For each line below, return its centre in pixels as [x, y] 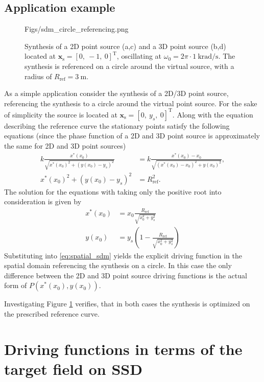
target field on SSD [73, 368]
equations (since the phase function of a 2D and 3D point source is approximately [132, 136]
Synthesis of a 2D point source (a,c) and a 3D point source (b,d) [125, 46]
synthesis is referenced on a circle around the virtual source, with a [129, 66]
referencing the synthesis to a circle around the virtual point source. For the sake [131, 103]
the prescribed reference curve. [52, 313]
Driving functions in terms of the [123, 349]
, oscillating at [139, 56]
